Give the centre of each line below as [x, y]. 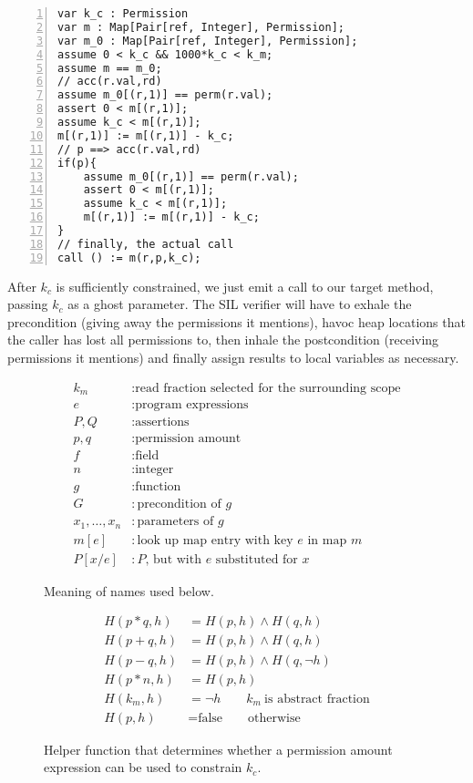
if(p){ [77, 163]
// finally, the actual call [146, 244]
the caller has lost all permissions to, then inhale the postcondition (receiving [223, 340]
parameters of [175, 522]
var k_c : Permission [123, 14]
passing [28, 304]
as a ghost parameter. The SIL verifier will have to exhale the [240, 304]
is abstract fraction [317, 699]
